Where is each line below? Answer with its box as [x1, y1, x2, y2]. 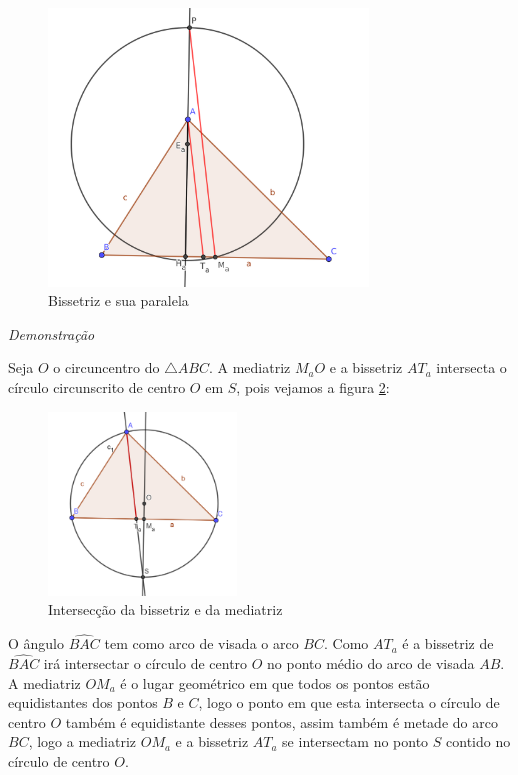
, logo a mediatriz [28, 731, 137, 752]
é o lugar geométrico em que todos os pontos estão [120, 672, 430, 693]
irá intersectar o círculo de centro [43, 652, 248, 673]
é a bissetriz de [402, 633, 494, 654]
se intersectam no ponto [282, 731, 429, 752]
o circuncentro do [53, 357, 160, 378]
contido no [446, 731, 511, 752]
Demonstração [8, 323, 95, 344]
